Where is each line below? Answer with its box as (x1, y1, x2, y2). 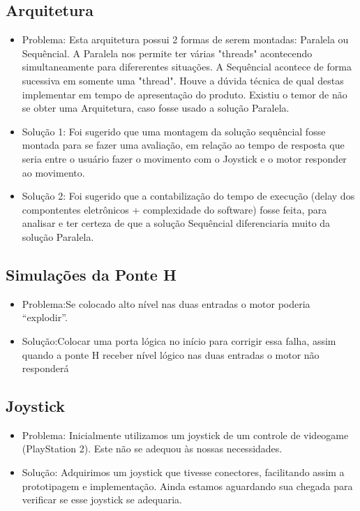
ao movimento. (22, 165, 85, 179)
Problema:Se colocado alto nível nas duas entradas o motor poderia (22, 296, 310, 311)
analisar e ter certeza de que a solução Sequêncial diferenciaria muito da (22, 216, 331, 230)
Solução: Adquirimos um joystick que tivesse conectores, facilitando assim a (22, 465, 345, 480)
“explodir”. (22, 310, 68, 325)
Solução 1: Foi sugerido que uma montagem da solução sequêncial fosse (22, 124, 326, 138)
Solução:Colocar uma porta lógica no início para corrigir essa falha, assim (22, 333, 336, 348)
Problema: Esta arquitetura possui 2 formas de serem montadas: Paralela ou (22, 32, 349, 47)
